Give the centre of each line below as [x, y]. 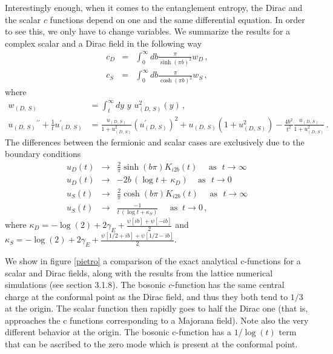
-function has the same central [228, 285]
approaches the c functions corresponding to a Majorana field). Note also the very [157, 320]
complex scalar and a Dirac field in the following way [104, 43]
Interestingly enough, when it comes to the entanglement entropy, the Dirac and [154, 7]
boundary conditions [43, 154]
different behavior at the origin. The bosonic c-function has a [118, 332]
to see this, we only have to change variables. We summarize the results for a [148, 31]
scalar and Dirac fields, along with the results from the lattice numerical [139, 272]
